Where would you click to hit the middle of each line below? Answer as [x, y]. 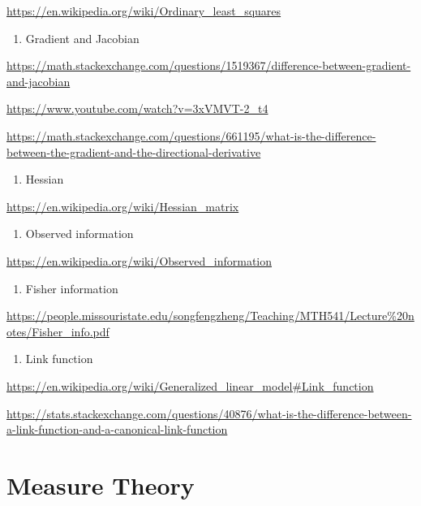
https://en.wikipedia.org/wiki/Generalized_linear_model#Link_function [190, 385]
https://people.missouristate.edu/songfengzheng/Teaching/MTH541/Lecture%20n [210, 316]
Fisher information [72, 288]
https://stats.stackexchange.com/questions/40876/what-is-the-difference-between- [209, 413]
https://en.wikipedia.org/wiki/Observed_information [140, 260]
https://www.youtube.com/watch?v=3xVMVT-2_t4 [137, 108]
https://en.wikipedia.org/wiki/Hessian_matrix [123, 206]
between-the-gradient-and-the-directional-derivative [134, 151]
